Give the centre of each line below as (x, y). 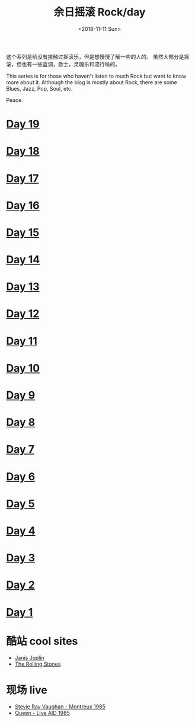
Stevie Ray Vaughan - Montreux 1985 (60, 707)
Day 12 (23, 314)
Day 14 (23, 260)
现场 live (27, 690)
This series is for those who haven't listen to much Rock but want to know (96, 76)
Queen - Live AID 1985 (42, 713)
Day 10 (23, 368)
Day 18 (23, 151)
